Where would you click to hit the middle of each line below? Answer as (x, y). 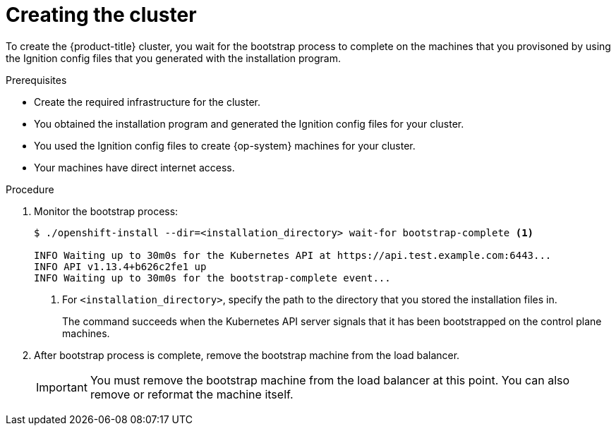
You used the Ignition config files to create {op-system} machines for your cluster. (225, 145)
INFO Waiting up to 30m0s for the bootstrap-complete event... (212, 278)
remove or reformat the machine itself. (192, 394)
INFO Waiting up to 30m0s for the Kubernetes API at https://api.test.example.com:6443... (293, 255)
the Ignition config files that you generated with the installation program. (174, 58)
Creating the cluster (101, 15)
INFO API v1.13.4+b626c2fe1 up (120, 266)
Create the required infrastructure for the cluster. (147, 102)
